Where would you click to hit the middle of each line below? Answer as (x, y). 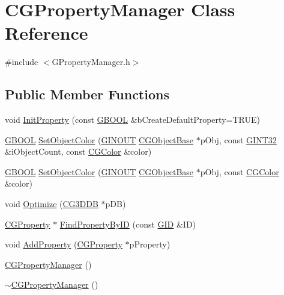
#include (22, 62)
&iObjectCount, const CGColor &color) (78, 151)
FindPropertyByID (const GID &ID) (128, 224)
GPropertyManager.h (91, 62)
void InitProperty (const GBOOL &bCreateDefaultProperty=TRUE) (132, 120)
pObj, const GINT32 (238, 139)
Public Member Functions (87, 94)
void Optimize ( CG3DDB (52, 204)
